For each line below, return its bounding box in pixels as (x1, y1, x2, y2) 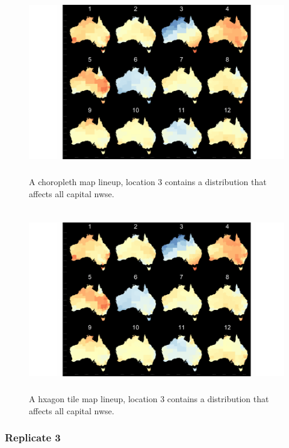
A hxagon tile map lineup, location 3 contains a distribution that (29, 393, 269, 405)
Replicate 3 (5, 430, 61, 445)
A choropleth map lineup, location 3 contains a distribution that (29, 175, 267, 188)
